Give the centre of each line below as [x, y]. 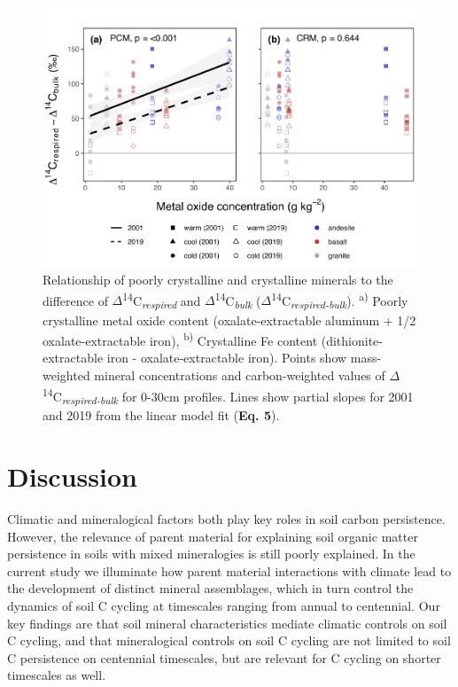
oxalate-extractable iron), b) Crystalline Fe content [180, 339]
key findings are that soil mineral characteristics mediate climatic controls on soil [227, 623]
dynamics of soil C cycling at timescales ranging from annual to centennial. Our [224, 605]
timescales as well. [57, 675]
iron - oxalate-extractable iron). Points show [227, 358]
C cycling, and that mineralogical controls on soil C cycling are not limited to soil [229, 640]
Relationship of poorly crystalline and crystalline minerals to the [218, 280]
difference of [75, 300]
